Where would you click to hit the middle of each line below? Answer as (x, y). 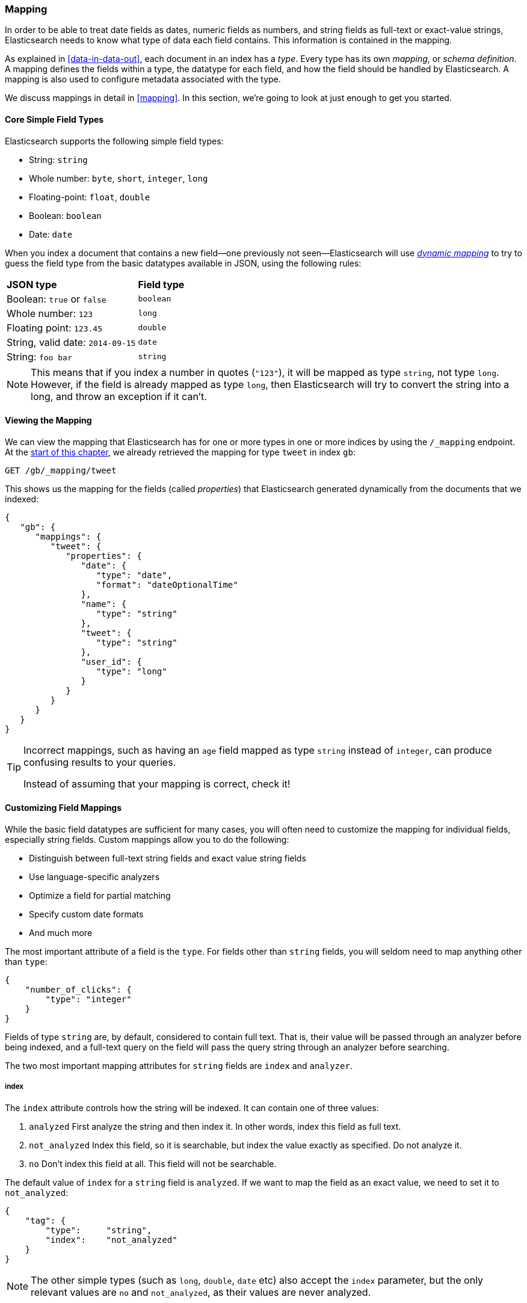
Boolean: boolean (65, 215)
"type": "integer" (88, 1000)
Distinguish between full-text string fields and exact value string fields (168, 858)
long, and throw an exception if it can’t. (119, 396)
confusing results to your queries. (100, 762)
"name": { (104, 604)
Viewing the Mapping (48, 420)
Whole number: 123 (50, 313)
